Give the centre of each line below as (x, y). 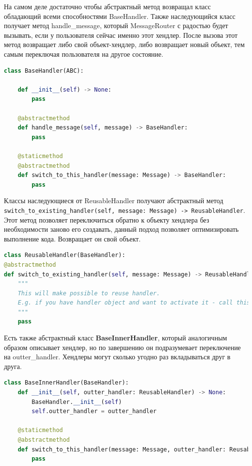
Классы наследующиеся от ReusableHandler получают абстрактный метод (114, 201)
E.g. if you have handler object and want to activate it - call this (134, 303)
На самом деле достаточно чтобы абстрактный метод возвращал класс (107, 6)
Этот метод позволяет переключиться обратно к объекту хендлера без (107, 219)
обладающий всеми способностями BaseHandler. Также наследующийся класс (120, 16)
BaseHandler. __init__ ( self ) (77, 402)
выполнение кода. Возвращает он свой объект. (72, 238)
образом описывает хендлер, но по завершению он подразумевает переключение (122, 347)
